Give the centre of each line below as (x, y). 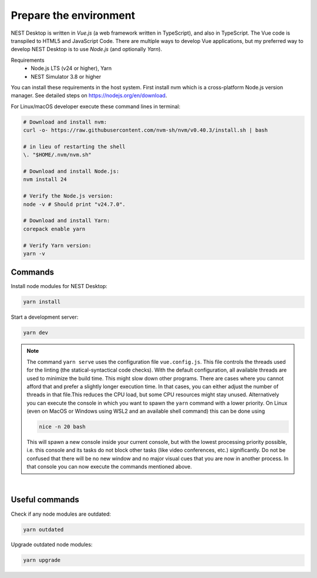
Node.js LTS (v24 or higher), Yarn (71, 68)
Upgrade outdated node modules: (52, 544)
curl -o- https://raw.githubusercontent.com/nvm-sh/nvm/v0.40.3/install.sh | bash (146, 130)
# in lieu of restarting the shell (74, 146)
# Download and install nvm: (65, 122)
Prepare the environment (73, 15)
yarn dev (36, 333)
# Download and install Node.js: (71, 171)
